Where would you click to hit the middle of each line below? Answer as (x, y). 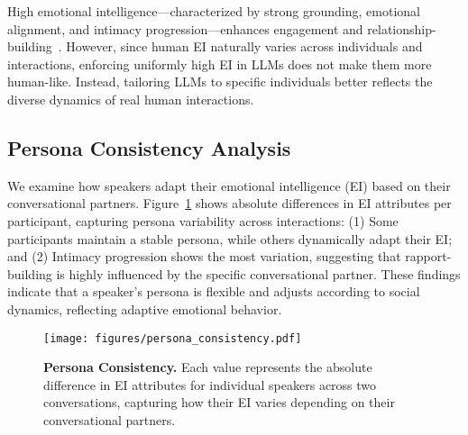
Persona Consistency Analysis (149, 147)
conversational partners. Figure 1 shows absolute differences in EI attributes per (229, 203)
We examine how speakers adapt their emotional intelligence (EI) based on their (229, 185)
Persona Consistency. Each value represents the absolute (208, 367)
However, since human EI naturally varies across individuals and (244, 46)
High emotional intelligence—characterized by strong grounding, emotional (214, 11)
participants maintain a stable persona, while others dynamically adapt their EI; (230, 238)
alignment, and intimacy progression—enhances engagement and (185, 28)
